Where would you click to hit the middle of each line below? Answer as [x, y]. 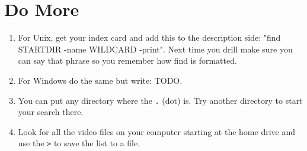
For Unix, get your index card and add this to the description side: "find [149, 37]
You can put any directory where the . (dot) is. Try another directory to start [160, 100]
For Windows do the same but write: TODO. [100, 80]
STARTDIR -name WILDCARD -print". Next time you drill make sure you [155, 49]
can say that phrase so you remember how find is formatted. [127, 60]
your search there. [51, 112]
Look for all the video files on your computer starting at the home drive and [157, 131]
